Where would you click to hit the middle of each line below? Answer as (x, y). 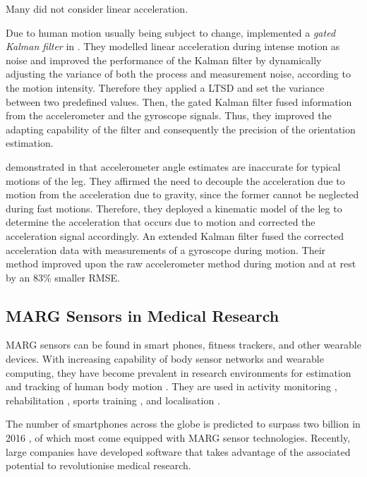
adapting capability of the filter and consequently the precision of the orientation (181, 129)
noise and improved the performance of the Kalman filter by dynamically (164, 60)
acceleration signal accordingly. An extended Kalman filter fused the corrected (175, 235)
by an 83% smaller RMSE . (63, 277)
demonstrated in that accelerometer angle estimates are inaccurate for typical (173, 166)
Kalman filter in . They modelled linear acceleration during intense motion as (173, 46)
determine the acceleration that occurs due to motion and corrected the (161, 222)
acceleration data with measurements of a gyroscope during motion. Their (166, 249)
